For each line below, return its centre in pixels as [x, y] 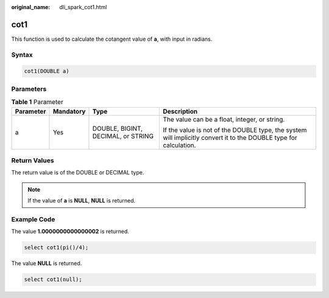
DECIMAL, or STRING [123, 136]
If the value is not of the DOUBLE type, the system [235, 130]
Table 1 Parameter [37, 102]
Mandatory [69, 111]
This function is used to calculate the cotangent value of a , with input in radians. [112, 39]
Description [180, 111]
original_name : [31, 7]
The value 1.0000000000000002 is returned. [70, 232]
